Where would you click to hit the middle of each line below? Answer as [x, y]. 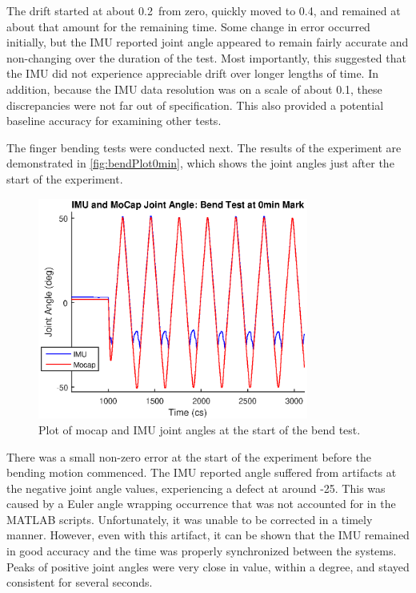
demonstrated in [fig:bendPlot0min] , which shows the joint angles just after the [200, 163]
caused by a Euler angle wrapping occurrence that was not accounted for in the [201, 504]
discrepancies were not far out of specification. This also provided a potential [195, 105]
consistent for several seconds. [80, 582]
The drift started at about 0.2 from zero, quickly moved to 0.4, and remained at [204, 10]
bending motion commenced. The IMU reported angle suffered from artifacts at [202, 472]
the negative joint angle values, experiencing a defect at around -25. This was [196, 488]
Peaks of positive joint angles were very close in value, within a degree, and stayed [208, 566]
